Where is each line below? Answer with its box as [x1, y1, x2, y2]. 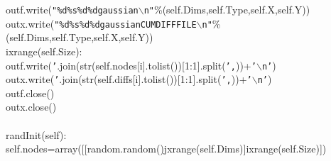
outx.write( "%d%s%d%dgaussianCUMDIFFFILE [6, 16, 197, 30]
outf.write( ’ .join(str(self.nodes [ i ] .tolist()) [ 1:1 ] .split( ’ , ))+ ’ [6, 57, 256, 72]
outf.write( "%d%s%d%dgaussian [6, 2, 139, 16]
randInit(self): [6, 127, 67, 142]
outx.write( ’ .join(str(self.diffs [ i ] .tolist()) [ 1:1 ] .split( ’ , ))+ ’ [6, 72, 252, 87]
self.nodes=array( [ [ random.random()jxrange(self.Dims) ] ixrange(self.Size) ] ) [6, 141, 327, 156]
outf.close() [6, 85, 55, 100]
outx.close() [6, 99, 57, 114]
